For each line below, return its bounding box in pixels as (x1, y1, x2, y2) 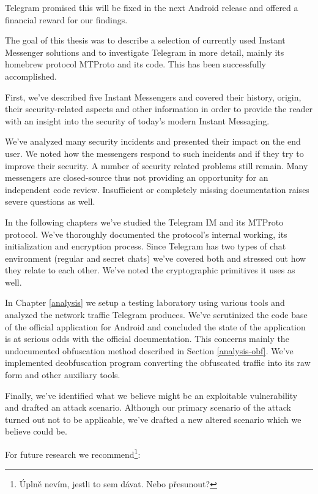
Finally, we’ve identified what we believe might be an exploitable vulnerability (5, 389, 298, 401)
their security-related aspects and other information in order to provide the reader (5, 102, 313, 115)
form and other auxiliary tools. (5, 368, 120, 381)
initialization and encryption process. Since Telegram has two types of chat (5, 240, 286, 253)
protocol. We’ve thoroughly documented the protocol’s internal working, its (5, 227, 287, 240)
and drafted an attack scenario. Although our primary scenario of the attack (5, 401, 291, 414)
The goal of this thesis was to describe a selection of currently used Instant (5, 34, 286, 47)
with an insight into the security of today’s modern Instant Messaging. (5, 114, 270, 127)
